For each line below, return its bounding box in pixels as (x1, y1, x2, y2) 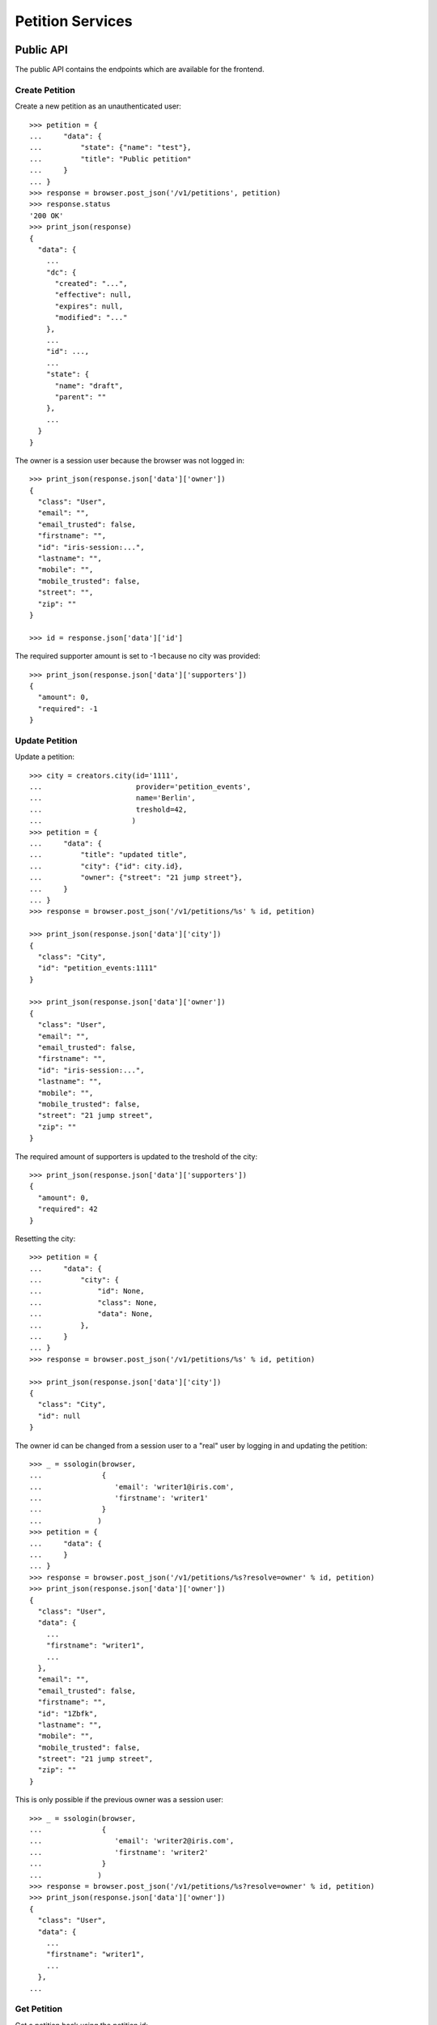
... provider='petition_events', (29, 782, 252, 791)
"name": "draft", (54, 381, 124, 390)
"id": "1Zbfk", (37, 1709, 98, 1718)
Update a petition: (15, 752, 75, 761)
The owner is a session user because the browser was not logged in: (15, 455, 245, 465)
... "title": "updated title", (29, 850, 188, 859)
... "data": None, (29, 1309, 154, 1319)
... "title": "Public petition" (29, 154, 192, 164)
